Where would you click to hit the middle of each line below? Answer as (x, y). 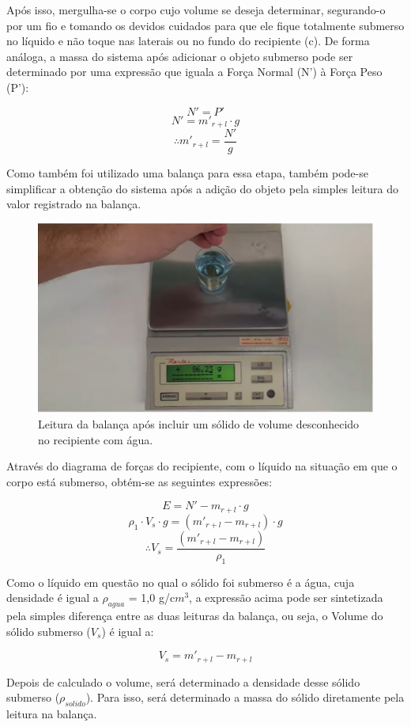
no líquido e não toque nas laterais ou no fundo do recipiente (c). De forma (188, 41)
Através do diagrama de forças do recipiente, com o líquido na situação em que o (202, 466)
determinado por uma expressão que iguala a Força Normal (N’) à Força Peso (194, 72)
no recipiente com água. (96, 439)
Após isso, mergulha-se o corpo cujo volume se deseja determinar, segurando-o (196, 10)
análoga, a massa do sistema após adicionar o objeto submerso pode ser (180, 56)
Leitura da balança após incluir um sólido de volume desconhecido (199, 424)
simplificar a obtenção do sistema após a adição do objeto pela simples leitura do (202, 188)
